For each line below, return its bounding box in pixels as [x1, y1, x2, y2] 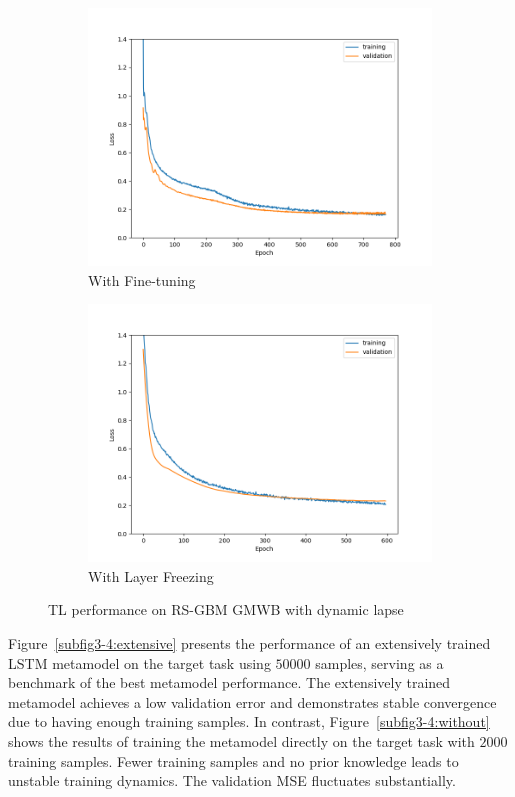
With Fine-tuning [88, 269, 196, 290]
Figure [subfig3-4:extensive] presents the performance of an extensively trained [8, 632, 491, 653]
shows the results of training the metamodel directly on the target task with [8, 730, 475, 751]
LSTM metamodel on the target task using [8, 652, 271, 673]
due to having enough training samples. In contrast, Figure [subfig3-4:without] [8, 711, 490, 732]
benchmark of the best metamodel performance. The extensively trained [8, 672, 451, 693]
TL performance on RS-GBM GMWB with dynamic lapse [48, 599, 404, 620]
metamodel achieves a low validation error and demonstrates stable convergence [8, 691, 497, 712]
